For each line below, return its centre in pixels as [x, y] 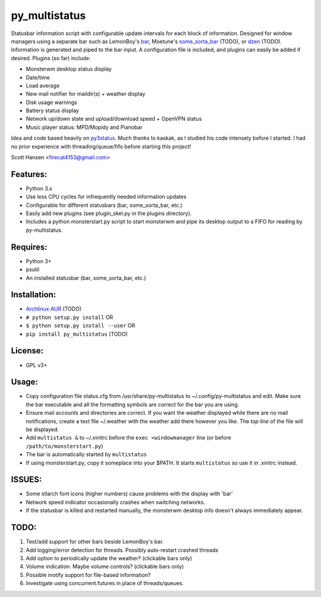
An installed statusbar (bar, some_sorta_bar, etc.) [86, 278]
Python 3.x [39, 188]
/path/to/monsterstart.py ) [64, 446]
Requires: [29, 247]
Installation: [34, 295]
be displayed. [43, 429]
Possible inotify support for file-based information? [88, 575]
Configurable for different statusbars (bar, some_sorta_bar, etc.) [104, 205]
